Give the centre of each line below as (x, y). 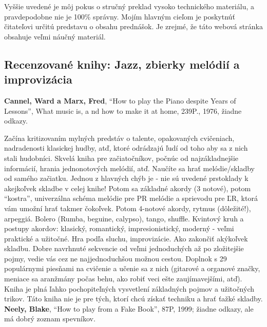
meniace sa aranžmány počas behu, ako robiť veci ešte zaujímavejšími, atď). (123, 279)
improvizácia (38, 79)
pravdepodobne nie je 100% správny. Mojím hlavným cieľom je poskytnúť (120, 16)
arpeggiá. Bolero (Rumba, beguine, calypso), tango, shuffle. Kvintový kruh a (124, 218)
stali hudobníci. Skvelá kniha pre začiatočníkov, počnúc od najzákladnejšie (121, 158)
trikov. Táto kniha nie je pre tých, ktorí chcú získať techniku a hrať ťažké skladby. (133, 299)
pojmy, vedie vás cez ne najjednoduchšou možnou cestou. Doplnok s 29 (116, 258)
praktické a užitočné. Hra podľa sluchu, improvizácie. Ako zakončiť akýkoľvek (126, 238)
